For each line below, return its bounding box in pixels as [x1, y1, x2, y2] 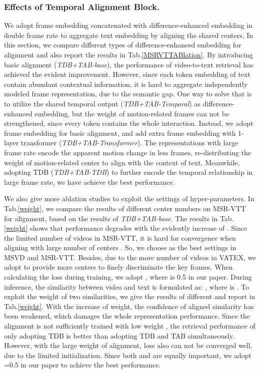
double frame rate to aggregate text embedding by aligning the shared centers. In [4, 29, 253, 40]
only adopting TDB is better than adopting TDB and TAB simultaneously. [4, 330, 234, 341]
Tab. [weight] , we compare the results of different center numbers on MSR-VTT [4, 203, 246, 213]
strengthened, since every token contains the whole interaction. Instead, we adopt [4, 118, 253, 128]
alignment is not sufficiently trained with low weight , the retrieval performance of [4, 321, 255, 331]
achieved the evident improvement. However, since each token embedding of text [4, 69, 250, 79]
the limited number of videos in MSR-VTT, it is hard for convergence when [4, 232, 236, 243]
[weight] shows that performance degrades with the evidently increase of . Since [4, 223, 247, 233]
